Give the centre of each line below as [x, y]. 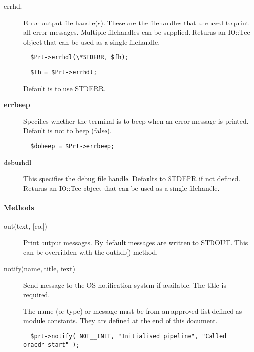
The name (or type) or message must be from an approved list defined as [133, 311]
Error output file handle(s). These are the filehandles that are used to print [136, 22]
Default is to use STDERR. [64, 88]
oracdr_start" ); [52, 344]
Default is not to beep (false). [68, 130]
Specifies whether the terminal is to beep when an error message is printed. [136, 121]
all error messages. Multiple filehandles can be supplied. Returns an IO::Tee [137, 32]
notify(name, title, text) [40, 269]
